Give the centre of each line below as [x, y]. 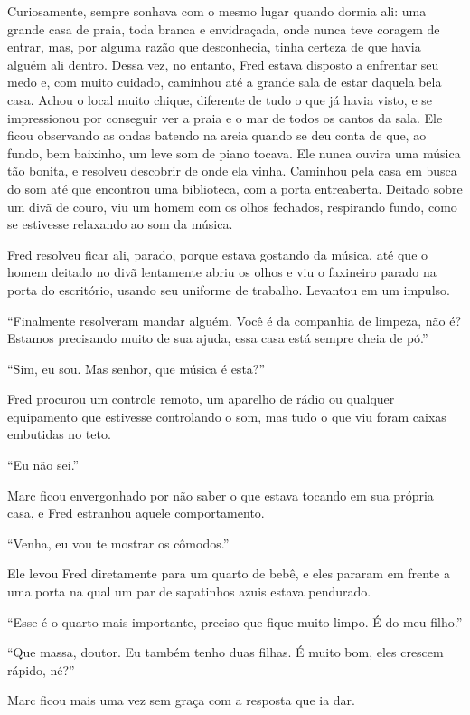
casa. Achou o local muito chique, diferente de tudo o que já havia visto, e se [220, 99]
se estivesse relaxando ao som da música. [120, 224]
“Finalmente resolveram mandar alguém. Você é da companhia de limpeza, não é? [235, 320]
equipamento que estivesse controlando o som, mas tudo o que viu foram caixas [227, 416]
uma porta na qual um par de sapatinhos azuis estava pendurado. [189, 591]
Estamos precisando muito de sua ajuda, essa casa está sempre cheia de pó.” [218, 338]
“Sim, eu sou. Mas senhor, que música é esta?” [136, 368]
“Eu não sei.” [43, 465]
